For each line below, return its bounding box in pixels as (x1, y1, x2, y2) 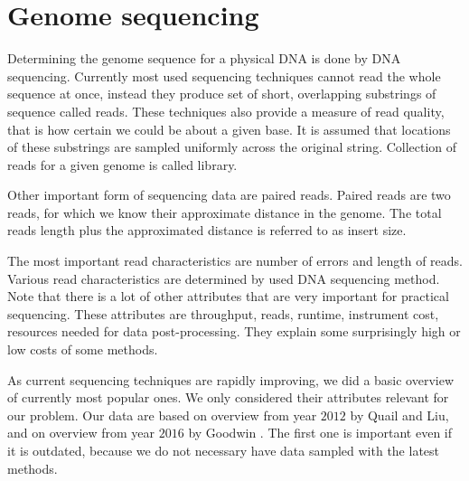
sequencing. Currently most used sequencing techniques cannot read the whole (7, 66, 441, 85)
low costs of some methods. (7, 340, 158, 359)
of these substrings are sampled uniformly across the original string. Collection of (7, 137, 457, 156)
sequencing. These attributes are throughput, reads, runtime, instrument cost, (7, 304, 439, 323)
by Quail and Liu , (350, 405, 449, 424)
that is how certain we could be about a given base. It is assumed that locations (7, 119, 451, 138)
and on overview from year (7, 423, 155, 442)
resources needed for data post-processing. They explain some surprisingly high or (7, 322, 461, 341)
